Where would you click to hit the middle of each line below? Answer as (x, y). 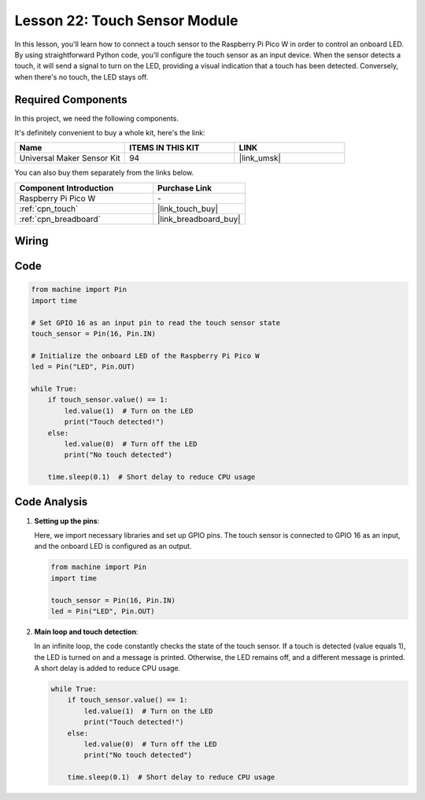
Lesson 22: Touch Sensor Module (126, 20)
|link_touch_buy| (188, 209)
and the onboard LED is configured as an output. (113, 546)
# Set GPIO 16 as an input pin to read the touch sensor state (156, 322)
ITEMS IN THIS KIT (164, 148)
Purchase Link (185, 187)
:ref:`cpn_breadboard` (60, 219)
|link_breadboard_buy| (199, 219)
